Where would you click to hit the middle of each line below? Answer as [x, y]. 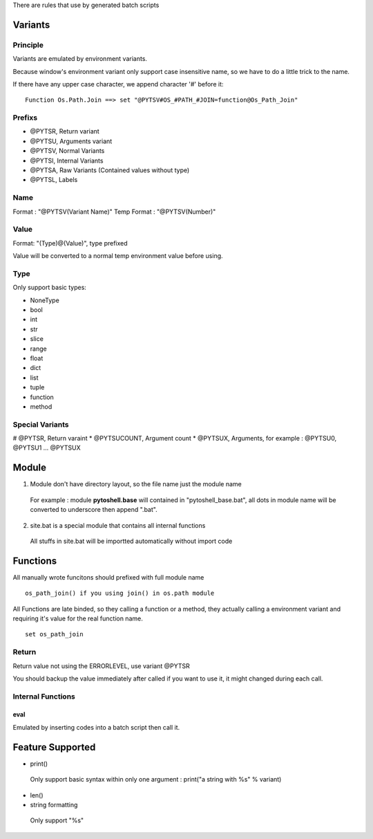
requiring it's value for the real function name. [78, 618]
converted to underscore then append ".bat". [94, 510]
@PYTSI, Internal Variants [67, 160]
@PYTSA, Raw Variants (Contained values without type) [110, 170]
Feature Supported [54, 747]
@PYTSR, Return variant [65, 131]
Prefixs [25, 118]
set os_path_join [54, 634]
